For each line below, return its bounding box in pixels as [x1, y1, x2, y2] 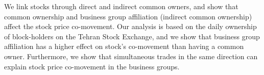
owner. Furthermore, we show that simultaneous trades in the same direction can [4, 51, 258, 61]
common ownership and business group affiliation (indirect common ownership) [4, 11, 252, 21]
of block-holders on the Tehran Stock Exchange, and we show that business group [4, 31, 260, 41]
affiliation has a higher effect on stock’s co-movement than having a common [4, 41, 244, 52]
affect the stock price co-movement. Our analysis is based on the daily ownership [4, 21, 257, 32]
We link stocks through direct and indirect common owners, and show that [4, 1, 238, 11]
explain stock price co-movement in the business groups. [4, 61, 180, 71]
